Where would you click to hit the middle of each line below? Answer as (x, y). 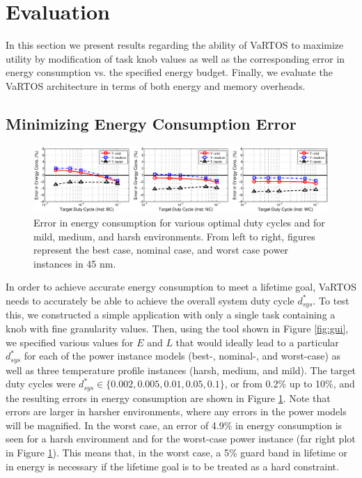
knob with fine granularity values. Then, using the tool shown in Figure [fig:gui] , (177, 328)
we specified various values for (70, 342)
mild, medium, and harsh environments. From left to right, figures (174, 236)
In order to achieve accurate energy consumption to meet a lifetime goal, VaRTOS (181, 287)
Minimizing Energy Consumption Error (151, 123)
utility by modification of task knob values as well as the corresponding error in (175, 58)
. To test (331, 300)
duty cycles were (41, 384)
